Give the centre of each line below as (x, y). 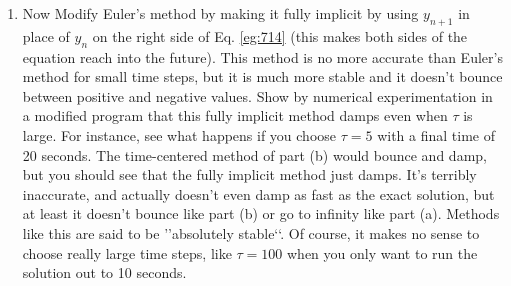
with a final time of (436, 134)
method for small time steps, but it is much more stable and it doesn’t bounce (262, 76)
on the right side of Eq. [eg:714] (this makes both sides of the (280, 35)
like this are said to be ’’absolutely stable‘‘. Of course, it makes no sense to (251, 232)
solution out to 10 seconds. (104, 272)
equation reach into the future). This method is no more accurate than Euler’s (262, 56)
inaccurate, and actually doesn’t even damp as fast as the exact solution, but (258, 193)
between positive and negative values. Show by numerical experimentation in (257, 95)
